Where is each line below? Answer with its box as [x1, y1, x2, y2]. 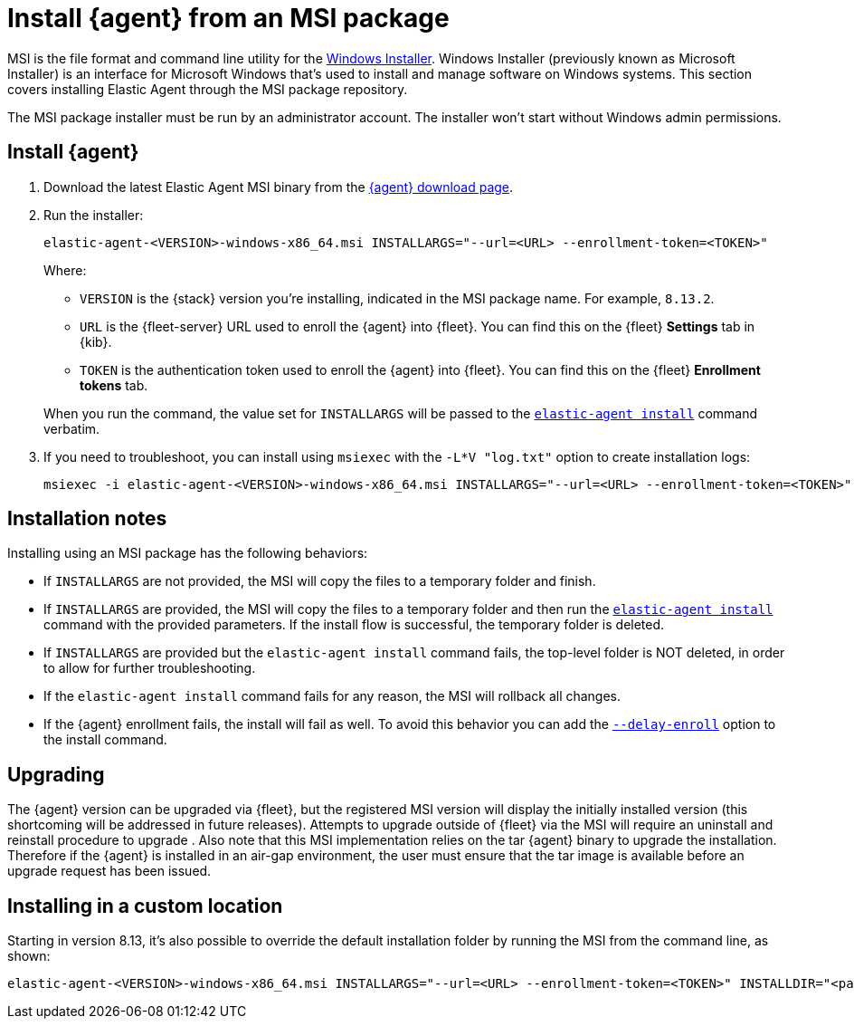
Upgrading [7, 762, 105, 786]
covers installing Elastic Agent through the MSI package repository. [7, 81, 408, 97]
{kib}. [80, 333, 112, 350]
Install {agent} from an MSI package [7, 3, 450, 34]
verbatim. [43, 420, 100, 436]
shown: [7, 948, 51, 964]
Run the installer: [43, 206, 144, 223]
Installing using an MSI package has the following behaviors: [7, 545, 368, 561]
